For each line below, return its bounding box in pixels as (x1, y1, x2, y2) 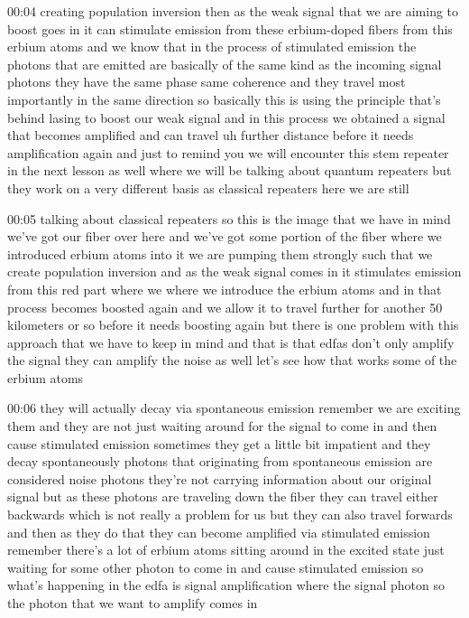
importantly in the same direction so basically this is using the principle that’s (7, 89, 441, 108)
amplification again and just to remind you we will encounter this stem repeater (7, 143, 449, 162)
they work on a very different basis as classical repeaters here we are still (7, 178, 409, 197)
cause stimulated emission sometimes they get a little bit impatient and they (7, 434, 431, 453)
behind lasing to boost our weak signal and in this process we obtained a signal (7, 108, 446, 126)
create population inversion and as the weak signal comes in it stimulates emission (7, 262, 462, 281)
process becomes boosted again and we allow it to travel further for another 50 (7, 297, 443, 316)
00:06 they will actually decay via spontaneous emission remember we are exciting (7, 398, 461, 417)
